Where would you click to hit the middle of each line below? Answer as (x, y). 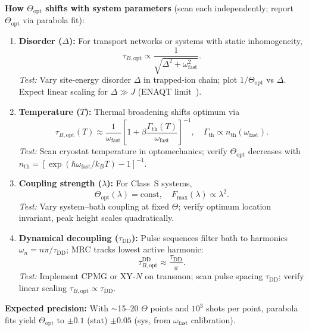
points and (170, 308)
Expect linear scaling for (63, 91)
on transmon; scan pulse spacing (204, 276)
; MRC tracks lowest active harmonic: (135, 249)
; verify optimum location (225, 206)
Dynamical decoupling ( (69, 237)
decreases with (274, 151)
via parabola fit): (54, 20)
